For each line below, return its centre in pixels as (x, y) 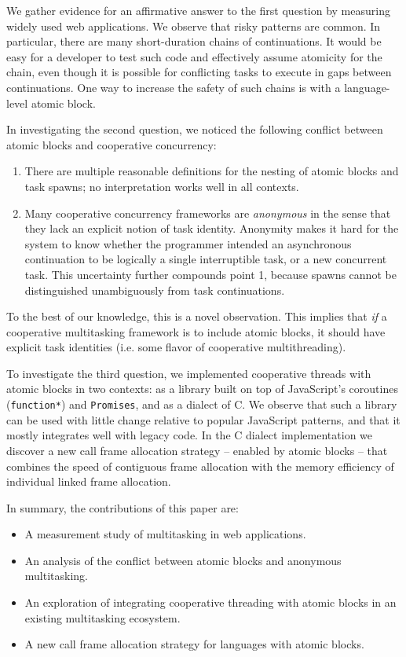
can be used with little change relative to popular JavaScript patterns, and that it (203, 419)
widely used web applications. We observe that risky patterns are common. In (194, 26)
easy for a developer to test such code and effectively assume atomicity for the (194, 56)
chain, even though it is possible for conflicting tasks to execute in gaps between (199, 72)
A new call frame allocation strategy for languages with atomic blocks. (194, 644)
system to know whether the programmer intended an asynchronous (188, 243)
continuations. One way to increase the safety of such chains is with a (174, 87)
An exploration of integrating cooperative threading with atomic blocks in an (210, 602)
